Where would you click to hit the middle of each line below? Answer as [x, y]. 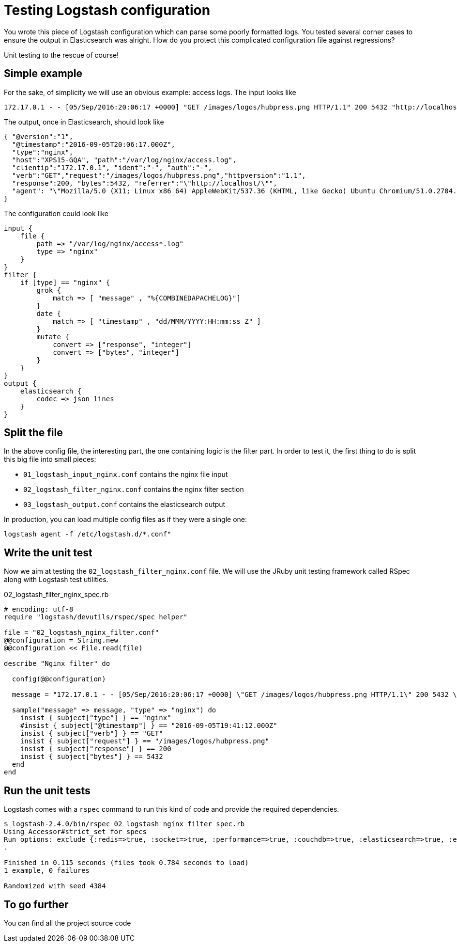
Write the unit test [48, 552]
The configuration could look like [56, 213]
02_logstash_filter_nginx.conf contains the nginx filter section [134, 489]
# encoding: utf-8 [39, 609]
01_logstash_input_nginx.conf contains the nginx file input [126, 474]
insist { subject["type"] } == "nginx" [96, 718]
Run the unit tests [47, 790]
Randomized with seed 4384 [55, 886]
